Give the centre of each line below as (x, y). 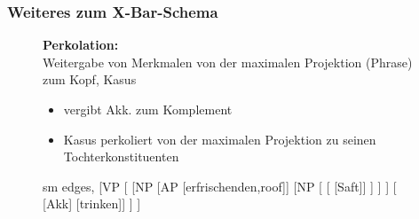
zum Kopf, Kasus (90, 79)
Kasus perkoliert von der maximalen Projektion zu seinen (220, 139)
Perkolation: (81, 45)
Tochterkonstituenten (121, 156)
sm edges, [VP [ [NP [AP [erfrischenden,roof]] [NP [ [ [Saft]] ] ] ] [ (220, 186)
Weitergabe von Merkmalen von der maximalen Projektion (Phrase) (228, 62)
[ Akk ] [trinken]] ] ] (92, 203)
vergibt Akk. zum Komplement (148, 109)
